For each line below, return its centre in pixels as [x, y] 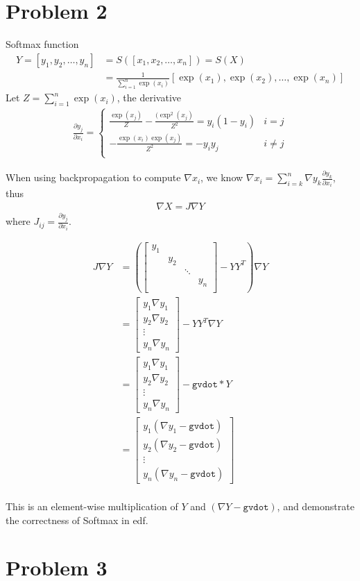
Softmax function [42, 44]
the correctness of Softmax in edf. [77, 520]
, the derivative [149, 98]
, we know [222, 177]
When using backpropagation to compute [93, 177]
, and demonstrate [316, 506]
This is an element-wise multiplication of [92, 506]
